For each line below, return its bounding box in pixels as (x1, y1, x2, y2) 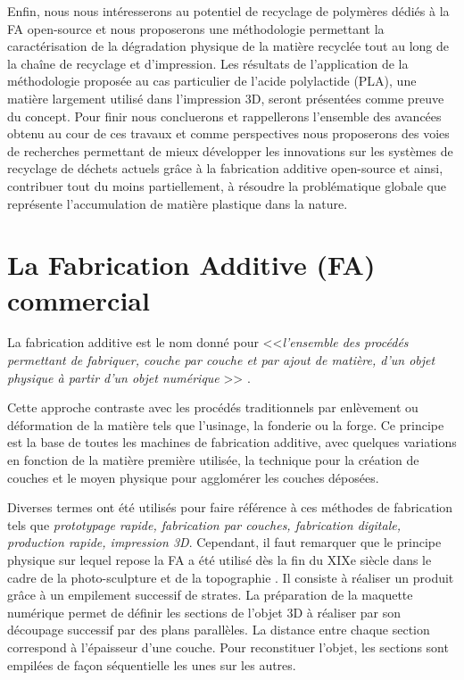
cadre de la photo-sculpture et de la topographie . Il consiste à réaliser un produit (7, 568, 454, 586)
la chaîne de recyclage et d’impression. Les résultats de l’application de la (7, 54, 409, 72)
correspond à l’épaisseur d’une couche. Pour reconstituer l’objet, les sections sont (7, 637, 449, 656)
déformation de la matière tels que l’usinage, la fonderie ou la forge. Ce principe (7, 415, 444, 434)
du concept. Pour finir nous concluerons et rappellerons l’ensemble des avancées (7, 106, 442, 125)
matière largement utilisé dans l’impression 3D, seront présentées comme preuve (7, 88, 444, 107)
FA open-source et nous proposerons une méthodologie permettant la (7, 19, 385, 37)
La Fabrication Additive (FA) (7, 246, 376, 283)
